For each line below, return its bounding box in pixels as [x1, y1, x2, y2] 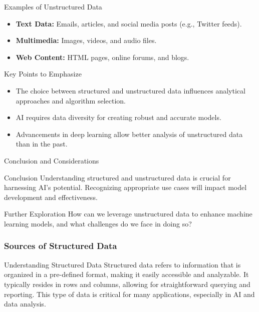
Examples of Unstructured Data [4, 1, 102, 11]
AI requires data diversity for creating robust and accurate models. [16, 112, 221, 122]
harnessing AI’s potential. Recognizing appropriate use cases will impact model [4, 182, 247, 192]
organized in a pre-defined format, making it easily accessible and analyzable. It [4, 269, 249, 279]
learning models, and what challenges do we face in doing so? [4, 218, 192, 228]
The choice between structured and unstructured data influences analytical [16, 85, 245, 95]
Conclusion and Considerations [4, 155, 99, 165]
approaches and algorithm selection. [16, 95, 126, 105]
